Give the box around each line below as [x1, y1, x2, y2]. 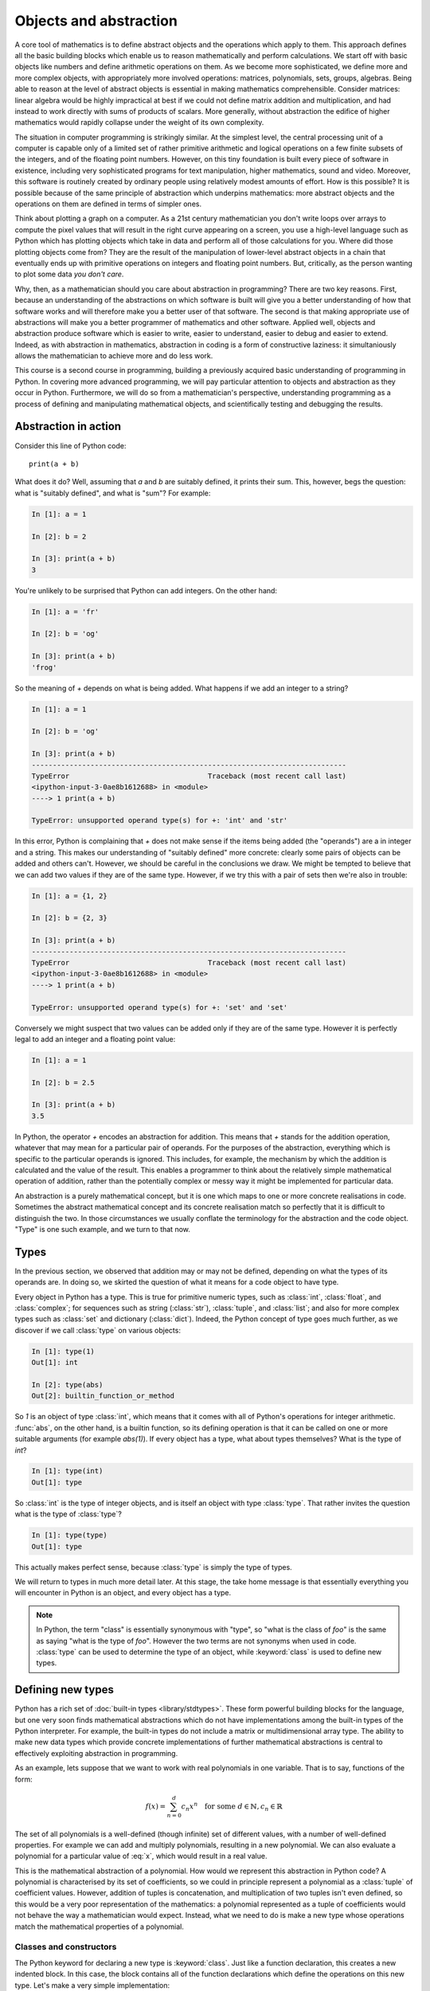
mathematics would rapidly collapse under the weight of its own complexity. [14, 118, 264, 127]
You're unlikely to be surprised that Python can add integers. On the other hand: [14, 585, 278, 595]
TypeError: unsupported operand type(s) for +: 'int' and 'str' [31, 816, 288, 825]
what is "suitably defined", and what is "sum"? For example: [14, 488, 211, 498]
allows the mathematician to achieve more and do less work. [14, 351, 213, 361]
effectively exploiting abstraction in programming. [14, 1748, 178, 1758]
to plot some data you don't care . [14, 269, 124, 279]
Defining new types [14, 1683, 115, 1696]
